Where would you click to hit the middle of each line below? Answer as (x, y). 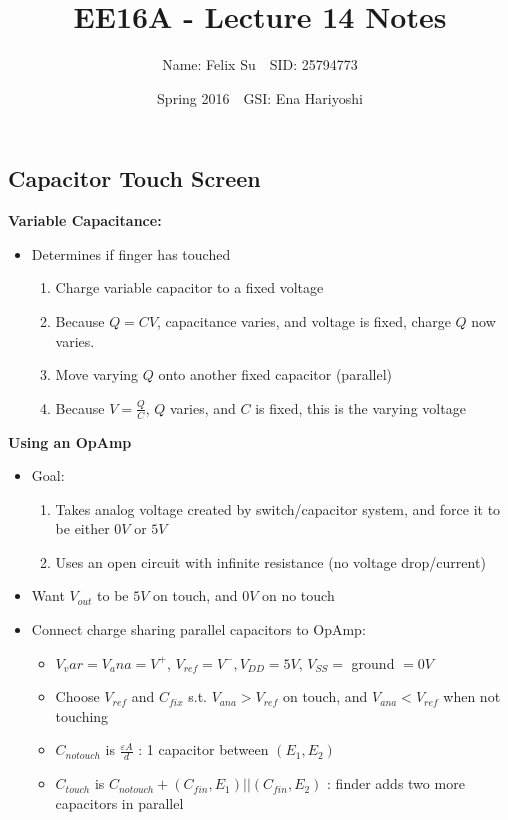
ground (373, 662)
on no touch (298, 595)
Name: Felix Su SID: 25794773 (260, 64)
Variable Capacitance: (85, 220)
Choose (77, 696)
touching (82, 715)
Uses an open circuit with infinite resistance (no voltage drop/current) (270, 561)
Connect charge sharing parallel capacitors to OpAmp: (198, 629)
